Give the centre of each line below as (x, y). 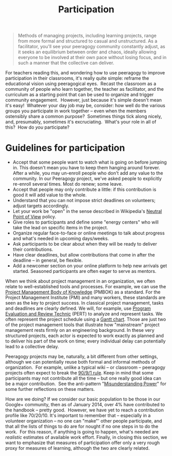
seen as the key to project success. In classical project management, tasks (84, 303)
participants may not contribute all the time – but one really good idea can (83, 379)
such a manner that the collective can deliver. (66, 63)
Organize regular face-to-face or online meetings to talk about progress (89, 233)
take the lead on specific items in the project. (60, 228)
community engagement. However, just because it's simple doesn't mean (83, 100)
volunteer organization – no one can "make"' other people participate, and (84, 421)
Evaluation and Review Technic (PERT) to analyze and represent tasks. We (84, 314)
